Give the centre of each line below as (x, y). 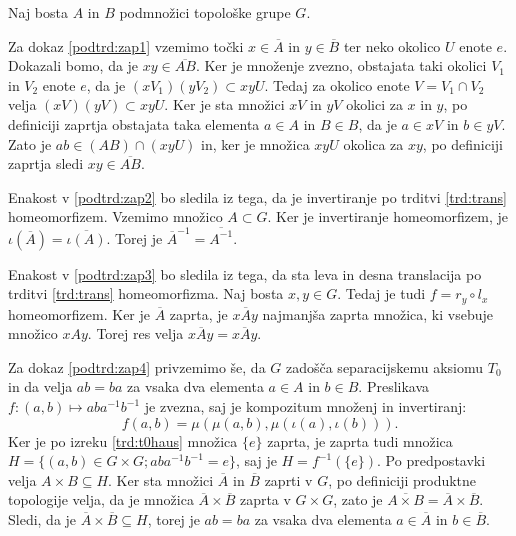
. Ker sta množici (161, 479)
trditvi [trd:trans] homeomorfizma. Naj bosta (146, 293)
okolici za (374, 104)
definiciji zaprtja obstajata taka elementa (134, 123)
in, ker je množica (255, 143)
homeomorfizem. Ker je (79, 313)
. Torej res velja (135, 333)
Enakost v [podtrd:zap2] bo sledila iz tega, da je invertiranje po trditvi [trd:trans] (257, 196)
